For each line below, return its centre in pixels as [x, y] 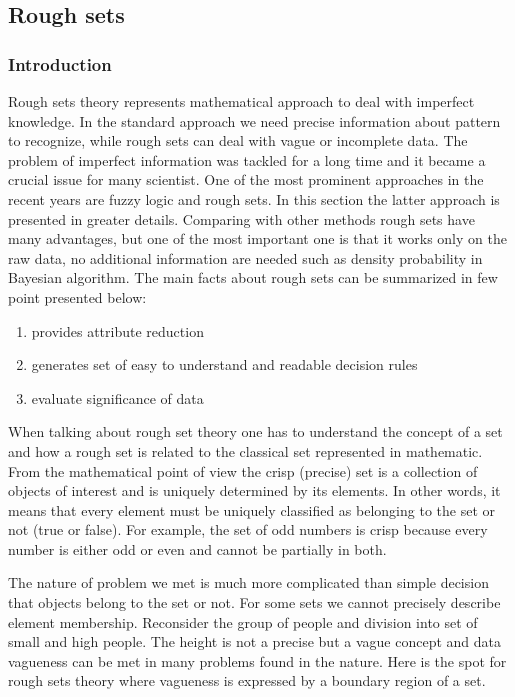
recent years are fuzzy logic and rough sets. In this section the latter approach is [254, 198]
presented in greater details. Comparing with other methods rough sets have [241, 218]
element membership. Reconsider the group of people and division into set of [243, 621]
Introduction [60, 63]
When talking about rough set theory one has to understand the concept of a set [255, 431]
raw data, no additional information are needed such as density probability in [245, 257]
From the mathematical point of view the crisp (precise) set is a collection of [243, 470]
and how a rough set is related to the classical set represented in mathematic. [245, 450]
